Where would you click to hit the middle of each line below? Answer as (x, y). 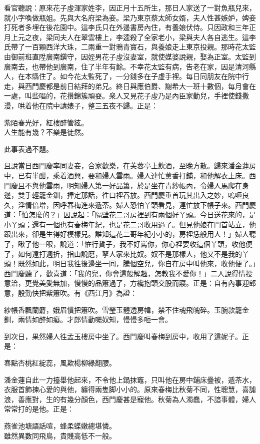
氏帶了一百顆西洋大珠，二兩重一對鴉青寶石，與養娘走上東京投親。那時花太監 (130, 47)
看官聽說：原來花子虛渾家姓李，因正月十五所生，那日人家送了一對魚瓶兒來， (130, 7)
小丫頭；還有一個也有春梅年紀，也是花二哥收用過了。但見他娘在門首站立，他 (130, 224)
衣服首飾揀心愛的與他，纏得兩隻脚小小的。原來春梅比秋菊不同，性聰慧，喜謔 (130, 389)
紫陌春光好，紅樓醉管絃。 (46, 122)
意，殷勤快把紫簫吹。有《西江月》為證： (70, 293)
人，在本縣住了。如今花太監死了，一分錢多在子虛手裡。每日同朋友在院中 (123, 76)
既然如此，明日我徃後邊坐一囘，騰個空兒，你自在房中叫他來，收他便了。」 (137, 263)
